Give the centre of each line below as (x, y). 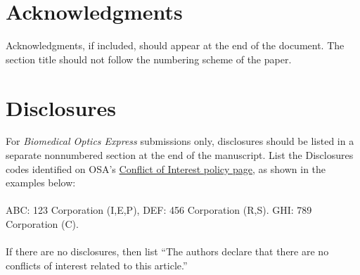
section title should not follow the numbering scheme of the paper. (149, 59)
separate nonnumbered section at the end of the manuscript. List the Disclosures (180, 155)
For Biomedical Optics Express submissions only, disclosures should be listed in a (180, 141)
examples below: (41, 183)
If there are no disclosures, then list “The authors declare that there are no (167, 251)
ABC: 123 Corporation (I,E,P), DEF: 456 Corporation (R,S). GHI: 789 (159, 210)
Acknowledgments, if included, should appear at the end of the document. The (175, 45)
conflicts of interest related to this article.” (97, 265)
